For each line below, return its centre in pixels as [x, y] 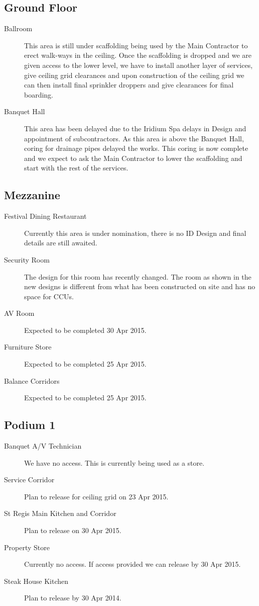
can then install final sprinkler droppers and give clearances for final [129, 85]
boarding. [39, 94]
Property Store [27, 547]
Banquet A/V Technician [43, 446]
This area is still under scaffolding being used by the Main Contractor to [136, 45]
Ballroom [18, 28]
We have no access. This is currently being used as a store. [114, 462]
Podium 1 [30, 425]
